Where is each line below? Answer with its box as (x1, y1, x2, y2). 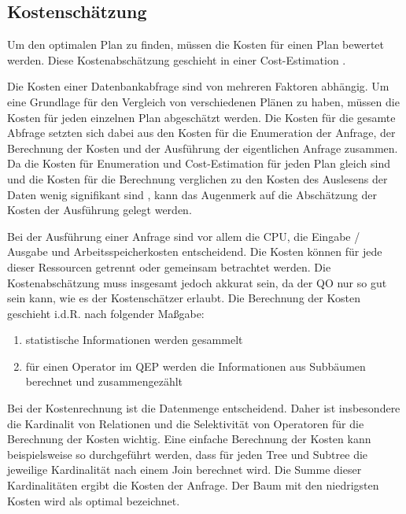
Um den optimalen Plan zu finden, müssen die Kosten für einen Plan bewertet (7, 36, 385, 53)
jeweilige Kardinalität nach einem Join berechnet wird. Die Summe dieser (7, 461, 362, 478)
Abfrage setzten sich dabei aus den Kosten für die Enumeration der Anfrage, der (7, 124, 396, 141)
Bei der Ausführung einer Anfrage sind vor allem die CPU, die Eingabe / (7, 227, 360, 244)
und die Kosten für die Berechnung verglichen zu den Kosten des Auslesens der (7, 170, 388, 187)
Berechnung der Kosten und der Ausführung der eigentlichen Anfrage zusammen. (7, 139, 398, 156)
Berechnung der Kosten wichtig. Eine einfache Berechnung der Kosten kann (7, 431, 371, 447)
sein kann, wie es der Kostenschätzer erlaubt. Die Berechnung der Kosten (7, 290, 360, 306)
